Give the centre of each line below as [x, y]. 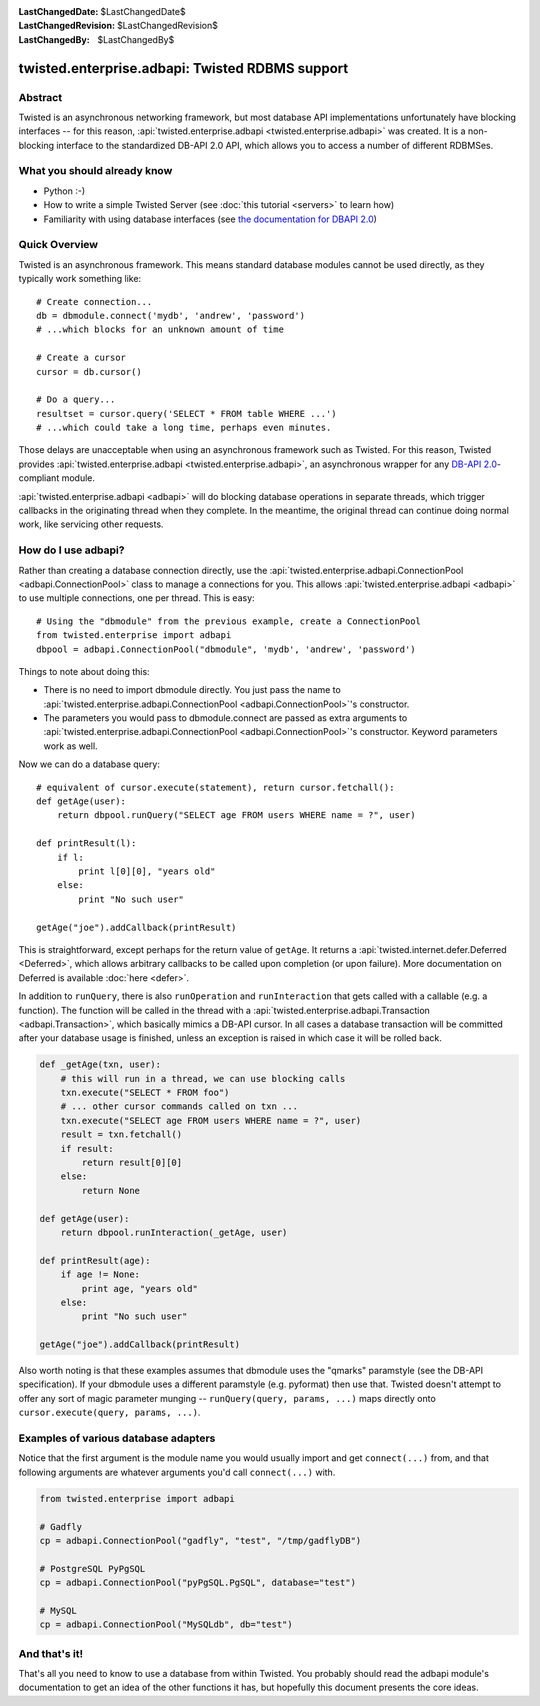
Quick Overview [58, 245]
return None [110, 1190]
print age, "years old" [140, 1288]
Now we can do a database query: [89, 764]
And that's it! [51, 1653]
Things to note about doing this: [84, 671]
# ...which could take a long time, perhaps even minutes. [184, 428]
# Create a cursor [81, 358]
